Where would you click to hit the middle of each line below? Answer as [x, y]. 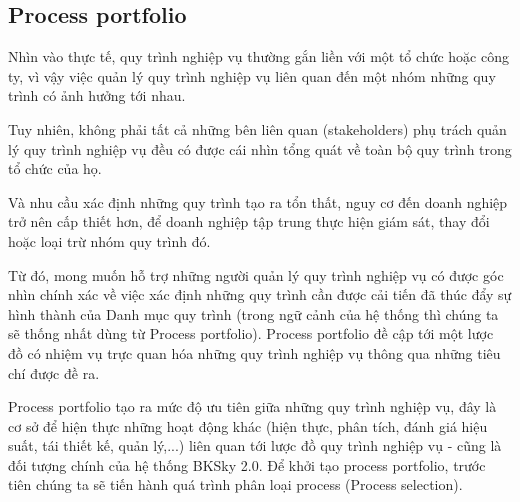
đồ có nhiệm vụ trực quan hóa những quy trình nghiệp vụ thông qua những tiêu [254, 352]
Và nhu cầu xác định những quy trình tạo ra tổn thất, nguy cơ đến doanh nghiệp [258, 201]
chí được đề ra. [54, 372]
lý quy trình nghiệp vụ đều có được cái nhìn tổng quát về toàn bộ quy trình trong [260, 148]
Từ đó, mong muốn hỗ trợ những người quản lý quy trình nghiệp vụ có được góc [256, 274]
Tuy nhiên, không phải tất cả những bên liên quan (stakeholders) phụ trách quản [257, 128]
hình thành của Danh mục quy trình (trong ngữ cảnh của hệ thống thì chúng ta [253, 313]
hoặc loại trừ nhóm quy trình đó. [109, 240]
